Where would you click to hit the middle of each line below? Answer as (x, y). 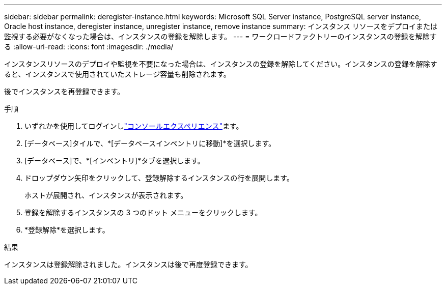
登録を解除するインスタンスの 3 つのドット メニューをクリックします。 (143, 212)
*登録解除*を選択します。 (67, 230)
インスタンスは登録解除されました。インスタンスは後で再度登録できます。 (128, 264)
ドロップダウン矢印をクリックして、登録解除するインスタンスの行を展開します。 (159, 178)
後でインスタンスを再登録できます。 (64, 91)
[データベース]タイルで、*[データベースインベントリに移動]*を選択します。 (150, 143)
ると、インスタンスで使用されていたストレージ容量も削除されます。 (117, 74)
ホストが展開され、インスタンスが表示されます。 (106, 195)
